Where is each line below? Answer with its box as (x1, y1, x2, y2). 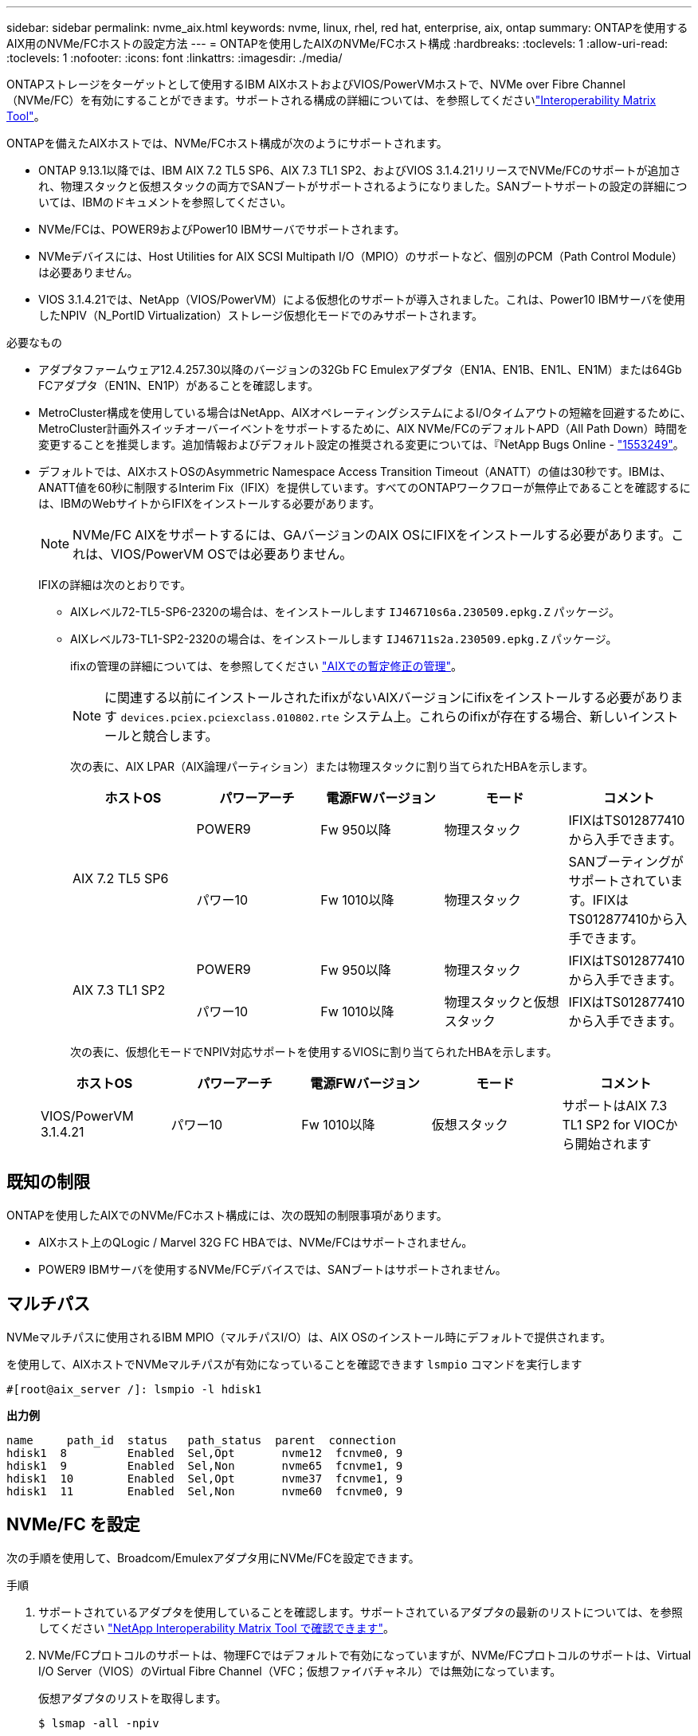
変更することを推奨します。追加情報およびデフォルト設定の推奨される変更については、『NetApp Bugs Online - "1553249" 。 (38, 438, 684, 451)
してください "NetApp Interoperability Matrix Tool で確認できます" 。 (38, 1620, 395, 1635)
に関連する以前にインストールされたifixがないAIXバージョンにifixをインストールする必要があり (104, 689, 671, 705)
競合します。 (143, 728, 218, 744)
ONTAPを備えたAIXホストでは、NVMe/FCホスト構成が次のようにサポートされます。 (6, 136, 448, 150)
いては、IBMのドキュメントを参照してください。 (38, 195, 292, 209)
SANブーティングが (568, 854, 684, 870)
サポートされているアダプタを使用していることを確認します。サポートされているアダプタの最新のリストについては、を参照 (38, 1604, 683, 1619)
